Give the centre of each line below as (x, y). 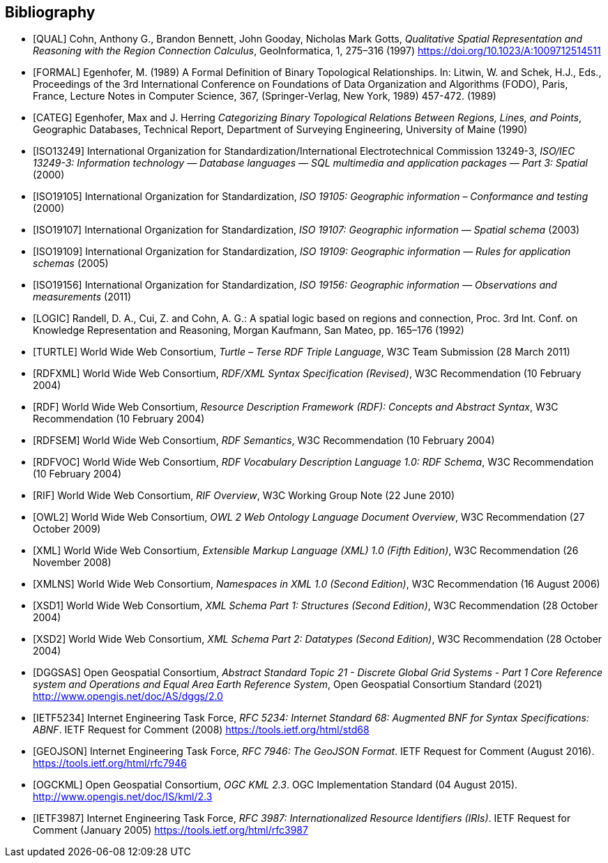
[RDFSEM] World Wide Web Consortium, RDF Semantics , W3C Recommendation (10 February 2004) (264, 441)
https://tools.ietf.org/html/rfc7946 (110, 763)
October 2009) (67, 529)
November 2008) (72, 563)
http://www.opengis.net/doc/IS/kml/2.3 (123, 797)
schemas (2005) (71, 264)
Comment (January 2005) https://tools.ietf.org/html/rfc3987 (170, 830)
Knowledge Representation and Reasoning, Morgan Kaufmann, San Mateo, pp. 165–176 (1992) (249, 330)
